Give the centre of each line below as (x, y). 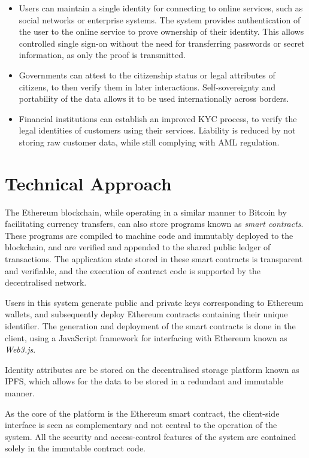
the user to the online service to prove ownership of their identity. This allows (161, 31)
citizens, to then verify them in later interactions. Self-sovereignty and (147, 87)
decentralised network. (46, 282)
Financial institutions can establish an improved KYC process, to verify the (158, 118)
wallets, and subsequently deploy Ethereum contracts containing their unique (146, 314)
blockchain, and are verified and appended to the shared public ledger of (138, 247)
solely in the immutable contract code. (75, 448)
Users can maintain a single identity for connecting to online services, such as (161, 8)
